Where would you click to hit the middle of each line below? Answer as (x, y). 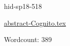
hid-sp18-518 (23, 6)
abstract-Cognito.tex (35, 23)
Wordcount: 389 (28, 39)
